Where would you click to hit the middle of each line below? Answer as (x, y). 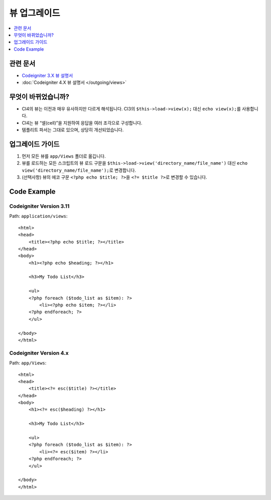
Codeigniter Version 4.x (39, 353)
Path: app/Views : (28, 363)
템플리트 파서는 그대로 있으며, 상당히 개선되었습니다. (73, 130)
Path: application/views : (38, 216)
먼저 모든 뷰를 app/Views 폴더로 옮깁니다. (64, 156)
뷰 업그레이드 (35, 13)
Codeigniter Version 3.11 (39, 206)
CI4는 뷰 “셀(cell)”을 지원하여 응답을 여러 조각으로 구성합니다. (82, 122)
